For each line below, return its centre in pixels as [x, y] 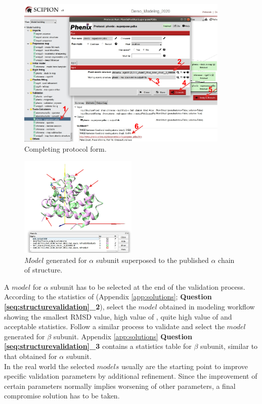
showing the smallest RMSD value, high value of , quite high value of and [118, 316]
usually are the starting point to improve [185, 366]
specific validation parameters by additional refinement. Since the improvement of [131, 376]
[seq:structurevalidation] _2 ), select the [70, 306]
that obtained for [31, 356]
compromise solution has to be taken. [62, 396]
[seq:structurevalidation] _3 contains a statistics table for [98, 346]
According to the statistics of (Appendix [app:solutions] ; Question [108, 297]
